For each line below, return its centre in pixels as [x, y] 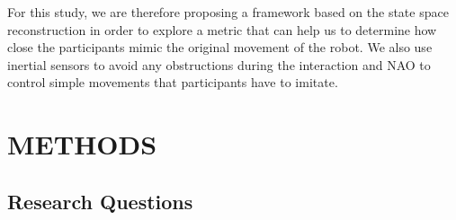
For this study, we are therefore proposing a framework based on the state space [228, 12]
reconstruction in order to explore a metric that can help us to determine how [222, 29]
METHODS [82, 144]
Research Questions [100, 201]
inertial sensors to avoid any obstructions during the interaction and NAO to [219, 64]
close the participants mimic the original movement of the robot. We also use [220, 47]
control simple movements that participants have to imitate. [173, 82]
